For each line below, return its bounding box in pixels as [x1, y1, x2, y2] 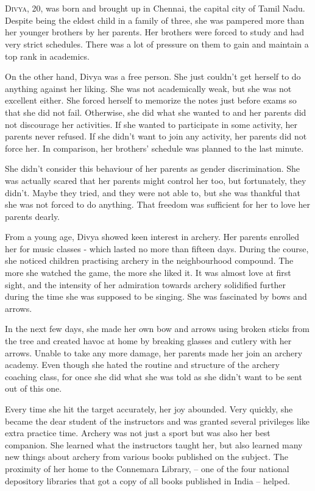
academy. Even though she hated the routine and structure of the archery [5, 358, 280, 371]
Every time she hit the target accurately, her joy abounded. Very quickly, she [5, 403, 293, 415]
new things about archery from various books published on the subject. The [5, 450, 288, 463]
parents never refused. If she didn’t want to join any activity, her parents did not [5, 130, 307, 143]
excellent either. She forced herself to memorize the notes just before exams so [5, 94, 297, 107]
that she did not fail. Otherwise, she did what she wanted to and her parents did [5, 105, 306, 118]
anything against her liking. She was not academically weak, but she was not [5, 82, 292, 94]
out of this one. [5, 382, 62, 395]
